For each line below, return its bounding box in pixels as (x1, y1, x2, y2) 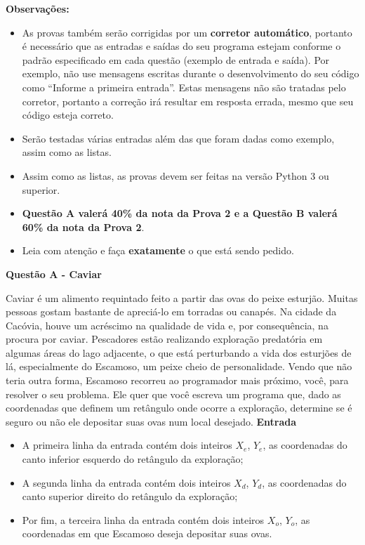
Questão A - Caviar (6, 266, 102, 281)
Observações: (6, 1, 69, 15)
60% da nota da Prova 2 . (22, 219, 145, 234)
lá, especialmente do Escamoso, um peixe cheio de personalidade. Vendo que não (6, 359, 352, 374)
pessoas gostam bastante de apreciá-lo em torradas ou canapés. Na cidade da (6, 304, 337, 319)
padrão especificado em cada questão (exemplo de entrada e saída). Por (22, 52, 330, 67)
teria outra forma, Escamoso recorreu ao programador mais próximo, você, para (6, 373, 349, 388)
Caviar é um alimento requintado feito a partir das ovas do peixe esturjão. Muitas (6, 290, 358, 305)
